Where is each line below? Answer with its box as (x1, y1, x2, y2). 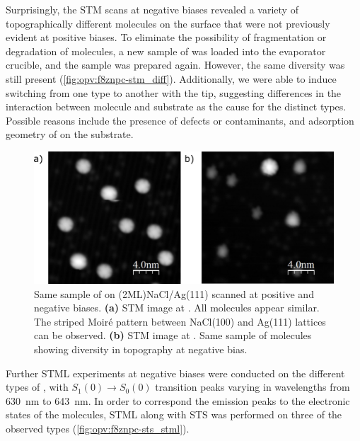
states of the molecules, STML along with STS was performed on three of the (6, 407, 342, 422)
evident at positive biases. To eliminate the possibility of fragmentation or (6, 30, 327, 45)
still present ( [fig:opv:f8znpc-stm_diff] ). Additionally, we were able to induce (6, 71, 337, 86)
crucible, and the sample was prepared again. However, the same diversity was (6, 57, 345, 72)
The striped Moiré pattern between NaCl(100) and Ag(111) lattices (34, 314, 326, 328)
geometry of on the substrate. (6, 127, 134, 142)
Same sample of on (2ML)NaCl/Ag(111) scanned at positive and (34, 286, 314, 301)
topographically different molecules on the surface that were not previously (6, 16, 330, 30)
